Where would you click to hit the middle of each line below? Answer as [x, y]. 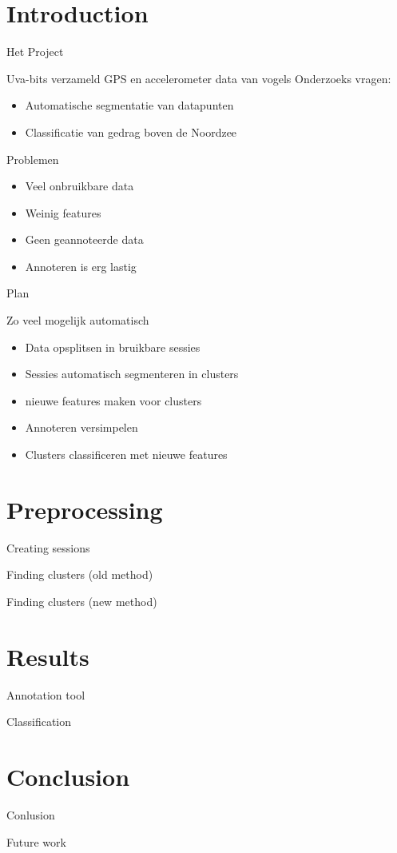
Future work [36, 841]
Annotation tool [46, 694]
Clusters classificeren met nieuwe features [126, 454]
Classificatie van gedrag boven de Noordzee [131, 132]
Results [48, 656]
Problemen [33, 159]
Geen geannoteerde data [84, 239]
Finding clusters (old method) [80, 574]
